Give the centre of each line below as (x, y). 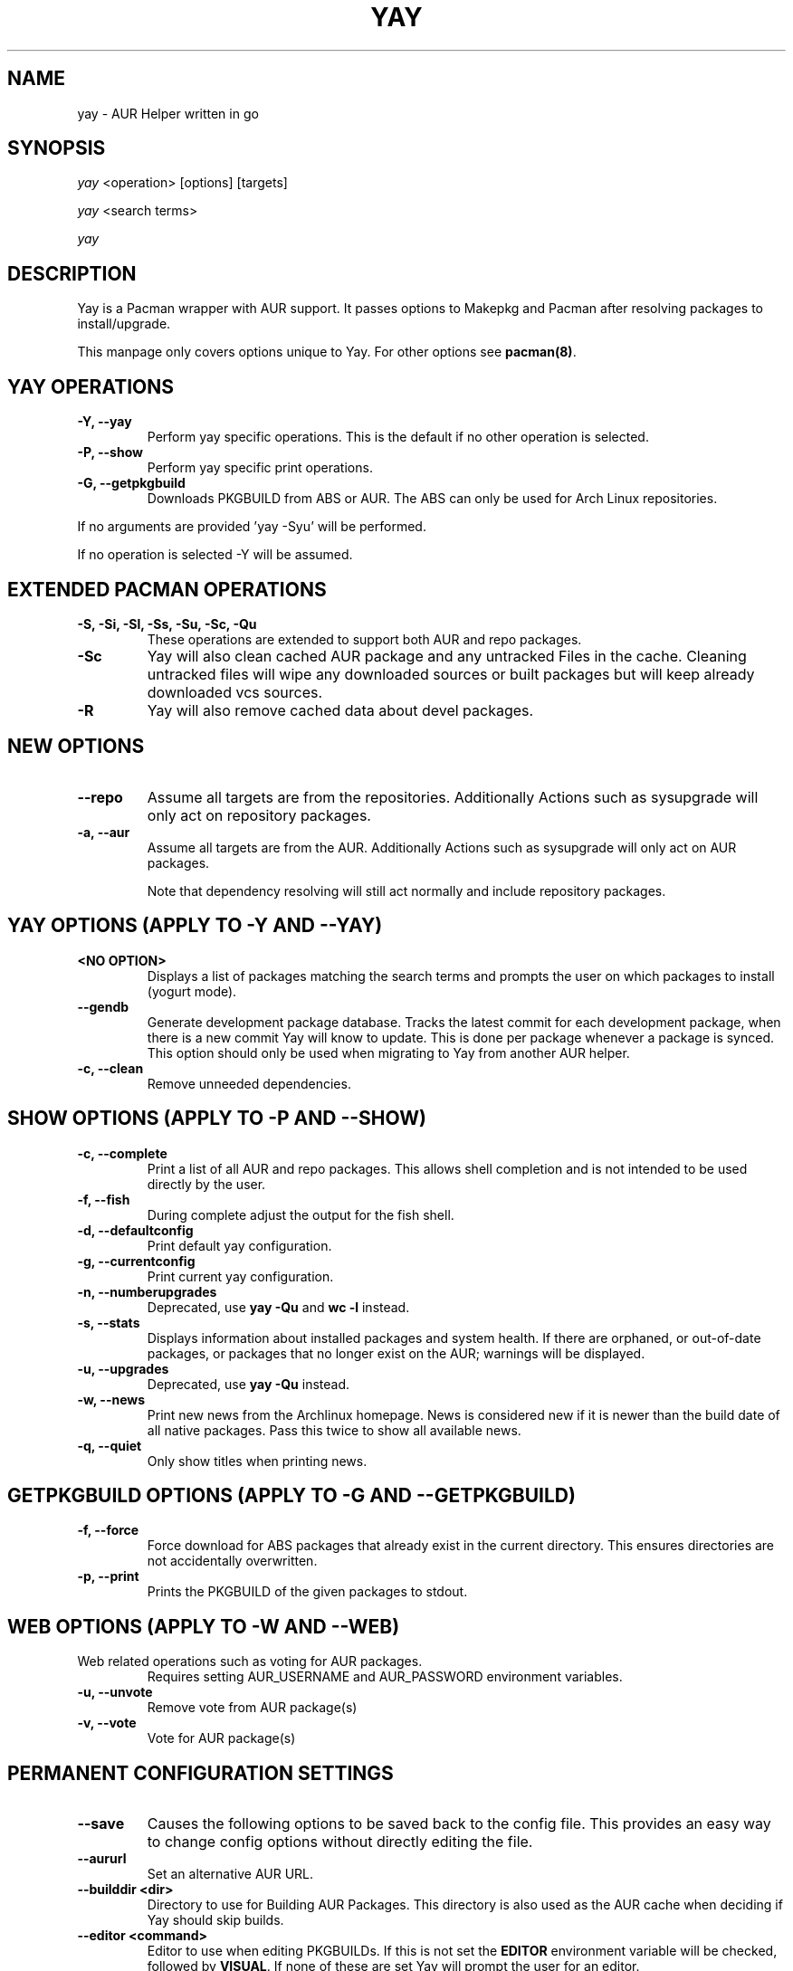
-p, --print (108, 1576)
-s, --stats (109, 1322)
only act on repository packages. (259, 815)
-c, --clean (110, 1068)
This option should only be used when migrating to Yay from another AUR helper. (388, 1052)
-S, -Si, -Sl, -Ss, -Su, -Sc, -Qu (167, 624)
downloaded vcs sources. (235, 692)
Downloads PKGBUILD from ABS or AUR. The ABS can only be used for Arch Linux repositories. (432, 499)
